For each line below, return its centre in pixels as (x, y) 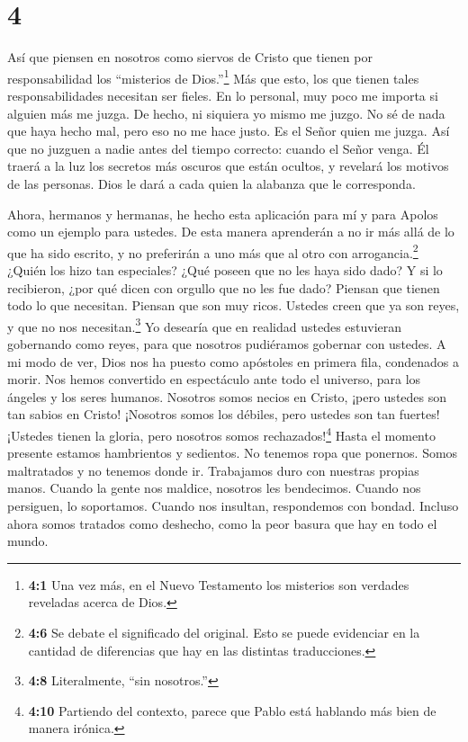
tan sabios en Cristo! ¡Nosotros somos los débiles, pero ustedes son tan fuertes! (224, 414)
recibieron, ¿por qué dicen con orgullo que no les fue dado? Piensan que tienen (224, 287)
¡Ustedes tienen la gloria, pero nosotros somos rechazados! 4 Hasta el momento (221, 434)
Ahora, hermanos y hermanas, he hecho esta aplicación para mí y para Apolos (223, 214)
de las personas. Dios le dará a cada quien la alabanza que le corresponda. (211, 183)
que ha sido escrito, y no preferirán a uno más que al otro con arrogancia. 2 (213, 251)
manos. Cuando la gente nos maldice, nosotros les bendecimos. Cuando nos (214, 488)
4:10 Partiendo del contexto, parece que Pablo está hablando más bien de (232, 710)
